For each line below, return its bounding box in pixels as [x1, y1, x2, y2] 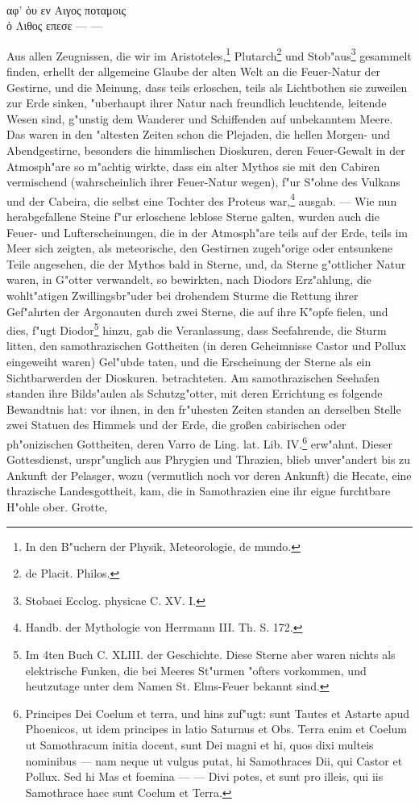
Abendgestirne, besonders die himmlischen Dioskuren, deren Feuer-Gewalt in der [6, 142, 405, 158]
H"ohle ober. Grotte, [6, 498, 108, 515]
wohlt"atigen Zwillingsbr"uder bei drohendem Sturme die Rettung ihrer [6, 287, 359, 303]
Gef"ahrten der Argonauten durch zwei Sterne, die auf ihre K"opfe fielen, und [6, 302, 388, 319]
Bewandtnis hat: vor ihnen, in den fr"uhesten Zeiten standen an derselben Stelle [6, 400, 401, 417]
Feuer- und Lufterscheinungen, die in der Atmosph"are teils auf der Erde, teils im [6, 223, 408, 240]
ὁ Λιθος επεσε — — [6, 17, 102, 34]
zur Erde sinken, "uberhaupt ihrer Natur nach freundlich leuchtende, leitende [6, 94, 387, 111]
